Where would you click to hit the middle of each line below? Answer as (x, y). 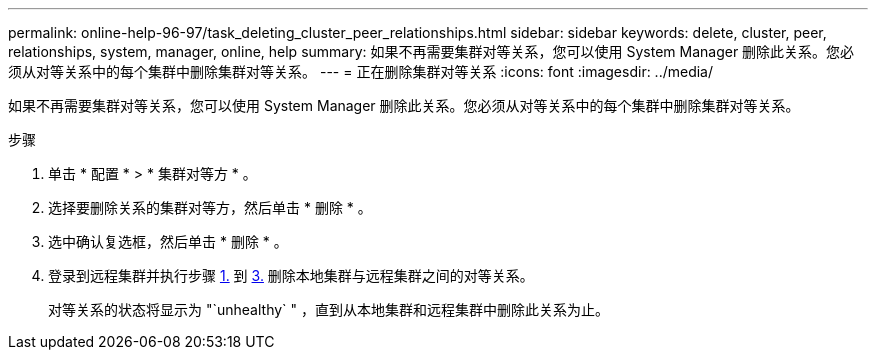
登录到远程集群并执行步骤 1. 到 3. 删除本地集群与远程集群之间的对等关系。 (291, 275)
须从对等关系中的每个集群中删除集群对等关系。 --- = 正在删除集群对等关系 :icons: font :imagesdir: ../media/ (361, 71)
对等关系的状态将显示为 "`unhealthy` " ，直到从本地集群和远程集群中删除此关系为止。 (328, 309)
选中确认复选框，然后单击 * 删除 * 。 (168, 241)
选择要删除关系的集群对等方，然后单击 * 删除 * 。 (210, 207)
